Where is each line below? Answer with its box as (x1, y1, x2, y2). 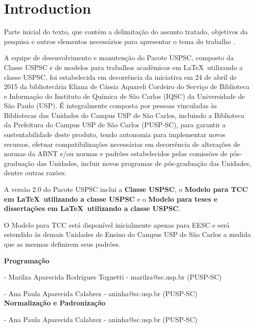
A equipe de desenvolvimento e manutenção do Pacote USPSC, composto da (4, 52, 234, 63)
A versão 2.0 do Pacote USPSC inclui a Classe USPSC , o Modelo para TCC (4, 184, 248, 194)
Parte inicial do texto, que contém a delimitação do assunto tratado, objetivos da (4, 26, 248, 37)
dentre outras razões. (4, 167, 67, 178)
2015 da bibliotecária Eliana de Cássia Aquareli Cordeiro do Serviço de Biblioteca (4, 81, 250, 92)
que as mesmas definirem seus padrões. (4, 239, 121, 249)
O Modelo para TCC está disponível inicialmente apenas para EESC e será (4, 219, 230, 230)
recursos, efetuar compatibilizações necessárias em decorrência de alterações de (4, 139, 240, 149)
